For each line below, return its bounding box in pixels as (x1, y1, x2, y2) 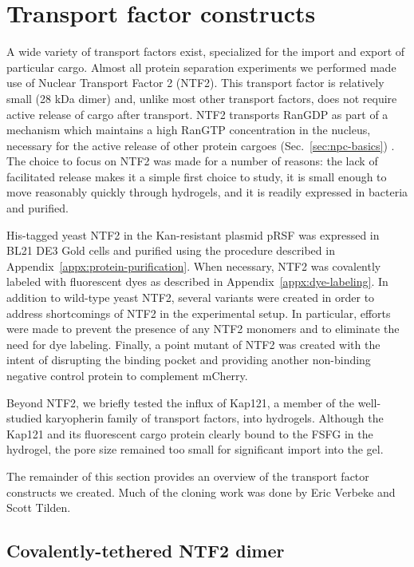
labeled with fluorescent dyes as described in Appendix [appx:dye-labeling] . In (6, 273, 388, 290)
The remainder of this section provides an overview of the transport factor (6, 467, 369, 484)
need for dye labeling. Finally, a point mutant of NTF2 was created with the (6, 335, 380, 352)
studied (6, 410, 42, 426)
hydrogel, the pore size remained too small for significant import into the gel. (6, 441, 384, 458)
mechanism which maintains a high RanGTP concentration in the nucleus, (6, 121, 371, 138)
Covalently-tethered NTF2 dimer (6, 538, 285, 563)
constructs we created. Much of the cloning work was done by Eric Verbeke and (6, 483, 396, 500)
